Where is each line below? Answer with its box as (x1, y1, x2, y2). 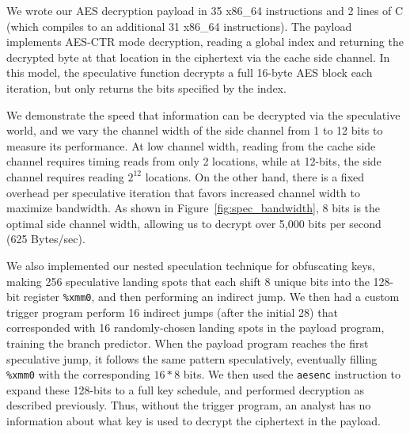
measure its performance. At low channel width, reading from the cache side (6, 137, 376, 154)
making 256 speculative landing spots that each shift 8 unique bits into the (6, 272, 370, 289)
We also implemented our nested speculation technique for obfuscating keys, (6, 257, 375, 273)
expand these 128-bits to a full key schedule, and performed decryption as (6, 381, 364, 398)
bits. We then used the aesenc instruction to (183, 366, 401, 383)
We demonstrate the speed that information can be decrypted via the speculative (6, 106, 401, 123)
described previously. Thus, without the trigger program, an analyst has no (6, 397, 371, 413)
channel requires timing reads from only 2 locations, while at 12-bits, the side (6, 153, 382, 169)
